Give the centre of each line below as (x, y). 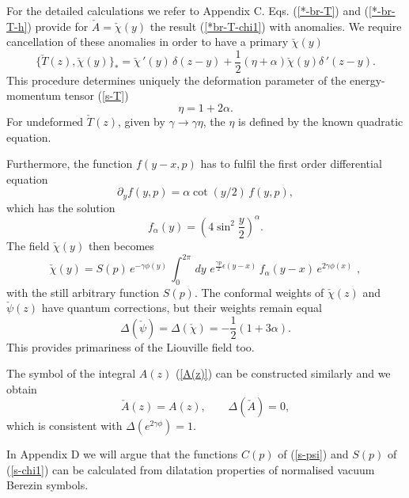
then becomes (121, 245)
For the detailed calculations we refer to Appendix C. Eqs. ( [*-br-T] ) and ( (188, 10)
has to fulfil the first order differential (291, 163)
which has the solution (61, 207)
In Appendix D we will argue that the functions (122, 454)
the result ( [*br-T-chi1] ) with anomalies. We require (276, 26)
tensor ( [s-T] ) (97, 95)
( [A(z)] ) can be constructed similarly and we (283, 373)
